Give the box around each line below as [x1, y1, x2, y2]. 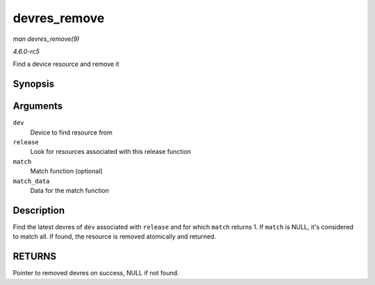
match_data [12, 177, 50, 185]
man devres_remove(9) [12, 35, 80, 43]
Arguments [12, 101, 63, 112]
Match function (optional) [30, 167, 103, 175]
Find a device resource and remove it [12, 60, 119, 69]
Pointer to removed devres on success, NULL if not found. [12, 269, 180, 277]
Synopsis [12, 78, 55, 90]
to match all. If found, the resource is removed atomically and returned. [12, 232, 217, 241]
